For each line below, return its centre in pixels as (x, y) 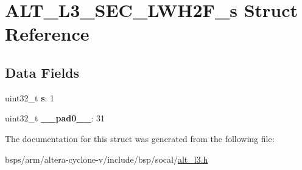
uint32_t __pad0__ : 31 (55, 118)
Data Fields (42, 72)
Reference (47, 34)
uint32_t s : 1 (30, 97)
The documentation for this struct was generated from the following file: (140, 138)
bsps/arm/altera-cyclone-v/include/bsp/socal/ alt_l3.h (107, 159)
